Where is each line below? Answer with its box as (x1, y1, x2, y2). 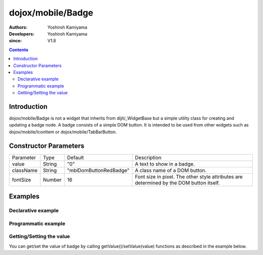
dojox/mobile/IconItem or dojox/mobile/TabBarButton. (9, 129, 117, 135)
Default (67, 154, 84, 161)
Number (43, 176, 62, 183)
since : (9, 38, 22, 44)
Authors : (9, 24, 28, 30)
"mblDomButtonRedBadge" (67, 167, 130, 174)
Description (134, 154, 162, 161)
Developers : (9, 31, 35, 36)
